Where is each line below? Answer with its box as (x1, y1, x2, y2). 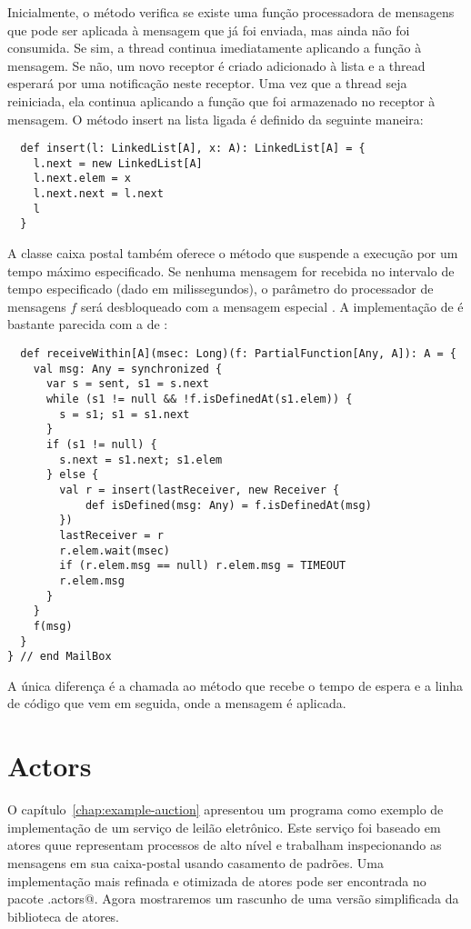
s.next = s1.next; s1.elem (59, 453, 223, 466)
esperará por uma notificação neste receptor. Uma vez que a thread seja (7, 74, 407, 93)
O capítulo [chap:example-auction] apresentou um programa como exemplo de (7, 800, 444, 819)
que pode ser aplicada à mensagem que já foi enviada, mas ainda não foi (7, 20, 410, 39)
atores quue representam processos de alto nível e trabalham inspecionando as (7, 835, 442, 854)
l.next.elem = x (33, 172, 132, 185)
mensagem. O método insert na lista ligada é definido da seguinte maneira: (7, 109, 424, 128)
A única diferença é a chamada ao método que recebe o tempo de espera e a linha (7, 675, 464, 694)
